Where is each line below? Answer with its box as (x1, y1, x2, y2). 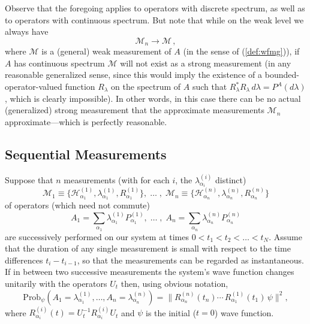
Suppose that (5, 174, 53, 186)
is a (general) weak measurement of (41, 45, 171, 57)
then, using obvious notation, (121, 277, 228, 289)
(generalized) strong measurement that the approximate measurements (5, 104, 264, 116)
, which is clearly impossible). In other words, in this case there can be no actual (5, 92, 301, 104)
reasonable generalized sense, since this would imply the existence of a (5, 68, 263, 81)
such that (192, 80, 227, 93)
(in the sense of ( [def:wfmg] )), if (183, 45, 300, 57)
